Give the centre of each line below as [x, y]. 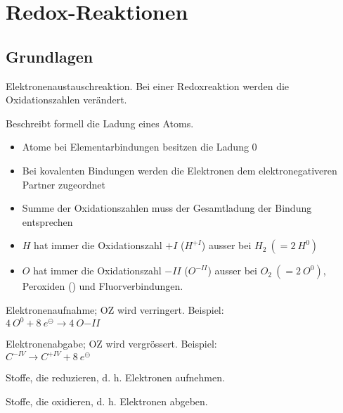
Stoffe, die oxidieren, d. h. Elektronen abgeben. [107, 401]
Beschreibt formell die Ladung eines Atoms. [100, 123]
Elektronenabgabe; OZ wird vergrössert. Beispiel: [111, 344]
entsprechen [47, 221]
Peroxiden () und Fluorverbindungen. [103, 286]
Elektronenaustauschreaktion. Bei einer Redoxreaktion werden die [148, 85]
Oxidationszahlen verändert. [66, 100]
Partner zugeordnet [64, 184]
